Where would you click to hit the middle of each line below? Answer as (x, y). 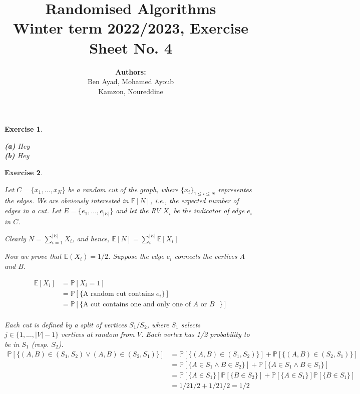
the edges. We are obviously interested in (67, 201)
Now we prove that (33, 256)
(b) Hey (17, 155)
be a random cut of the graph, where (123, 189)
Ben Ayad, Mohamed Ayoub (131, 81)
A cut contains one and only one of (137, 304)
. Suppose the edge (136, 256)
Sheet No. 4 (131, 47)
